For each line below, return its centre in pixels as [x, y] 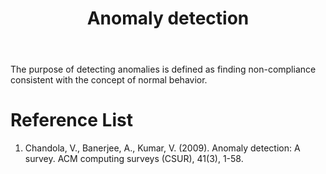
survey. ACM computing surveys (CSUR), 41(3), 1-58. [134, 159]
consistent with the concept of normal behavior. [109, 80]
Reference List [71, 120]
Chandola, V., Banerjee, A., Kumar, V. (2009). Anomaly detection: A [162, 148]
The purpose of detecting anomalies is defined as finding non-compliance [163, 69]
